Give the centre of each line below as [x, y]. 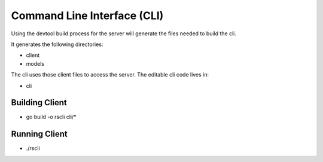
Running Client [39, 134]
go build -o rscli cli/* [51, 117]
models [35, 63]
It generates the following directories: [57, 44]
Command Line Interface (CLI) [87, 16]
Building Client [39, 103]
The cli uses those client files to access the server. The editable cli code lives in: [110, 75]
